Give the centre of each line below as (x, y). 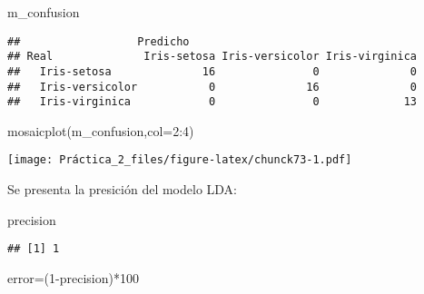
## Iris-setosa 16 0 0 (212, 71)
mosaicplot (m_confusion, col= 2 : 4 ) (101, 130)
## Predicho (99, 41)
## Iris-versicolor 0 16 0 (212, 87)
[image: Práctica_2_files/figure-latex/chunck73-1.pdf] (180, 160)
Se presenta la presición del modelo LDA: (122, 189)
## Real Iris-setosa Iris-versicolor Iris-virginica (212, 57)
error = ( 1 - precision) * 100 (73, 277)
